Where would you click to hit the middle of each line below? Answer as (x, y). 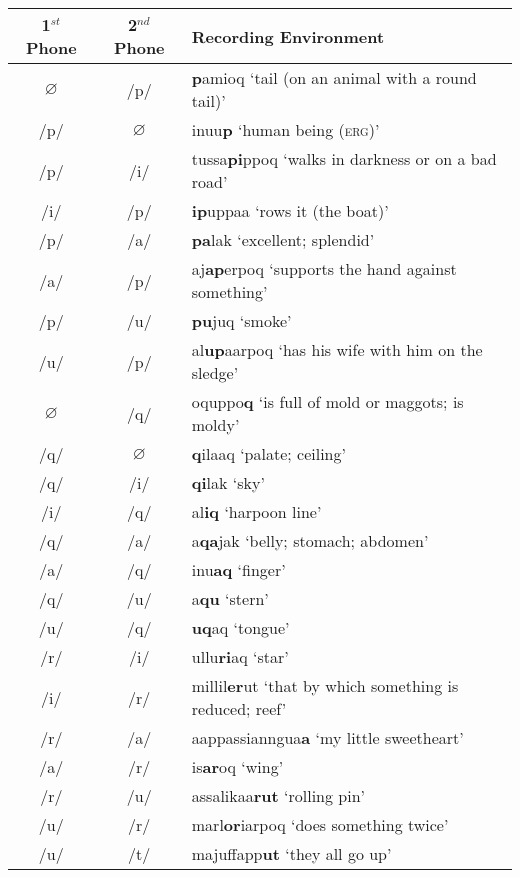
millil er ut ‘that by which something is (325, 685)
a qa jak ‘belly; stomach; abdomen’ (310, 540)
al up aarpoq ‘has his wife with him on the (337, 349)
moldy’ (215, 424)
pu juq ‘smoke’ (241, 320)
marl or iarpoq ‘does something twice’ (320, 824)
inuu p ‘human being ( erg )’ (285, 129)
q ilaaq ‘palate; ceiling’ (268, 453)
